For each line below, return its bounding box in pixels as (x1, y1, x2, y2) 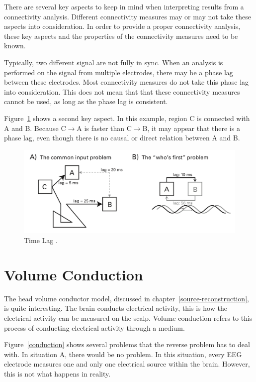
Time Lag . (24, 235, 58, 245)
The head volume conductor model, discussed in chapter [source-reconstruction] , (4, 293, 249, 303)
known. (4, 40, 26, 51)
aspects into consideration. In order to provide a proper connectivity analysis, (4, 21, 241, 31)
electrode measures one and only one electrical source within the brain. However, (4, 359, 250, 369)
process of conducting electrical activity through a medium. (4, 322, 185, 333)
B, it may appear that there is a (142, 123, 240, 133)
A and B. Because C (4, 123, 66, 133)
